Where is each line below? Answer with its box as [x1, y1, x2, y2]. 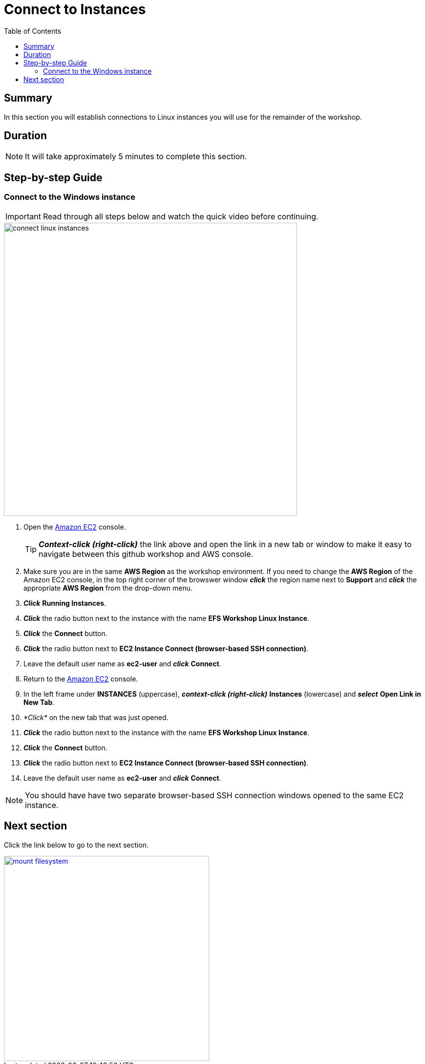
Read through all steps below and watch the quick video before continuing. [42, 211, 319, 221]
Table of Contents [4, 26, 62, 35]
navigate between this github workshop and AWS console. [39, 549, 254, 559]
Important [5, 211, 41, 221]
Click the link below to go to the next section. [4, 840, 149, 849]
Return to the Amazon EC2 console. [23, 674, 138, 683]
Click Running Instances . [23, 598, 106, 607]
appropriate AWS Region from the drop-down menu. [23, 583, 193, 592]
